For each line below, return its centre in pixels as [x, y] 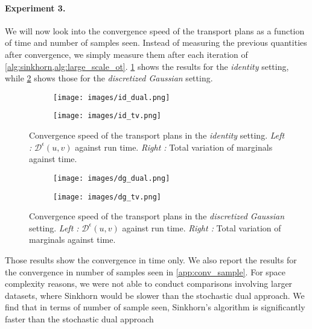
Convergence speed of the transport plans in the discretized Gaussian [157, 216]
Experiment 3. [35, 8]
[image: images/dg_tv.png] [107, 197]
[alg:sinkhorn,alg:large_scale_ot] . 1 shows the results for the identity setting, [147, 66]
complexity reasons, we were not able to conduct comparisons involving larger [149, 284]
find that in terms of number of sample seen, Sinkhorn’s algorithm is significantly [155, 307]
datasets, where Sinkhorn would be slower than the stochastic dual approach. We [155, 295]
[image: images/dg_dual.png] [112, 178]
